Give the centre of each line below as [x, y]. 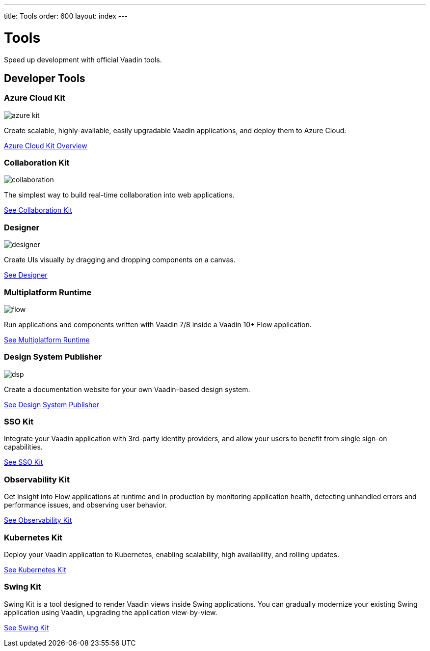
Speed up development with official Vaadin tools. [83, 59]
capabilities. [23, 447]
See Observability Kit [38, 520]
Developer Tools [45, 78]
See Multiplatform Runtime [47, 340]
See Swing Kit [27, 627]
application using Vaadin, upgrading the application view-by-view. [111, 612]
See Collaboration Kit [38, 210]
